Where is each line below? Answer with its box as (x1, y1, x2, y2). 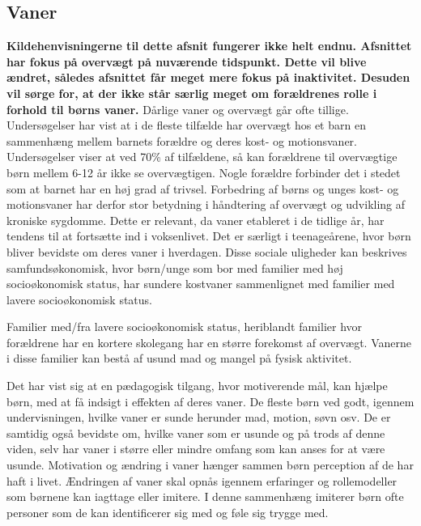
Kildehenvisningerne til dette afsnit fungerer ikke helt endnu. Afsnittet (6, 37, 412, 54)
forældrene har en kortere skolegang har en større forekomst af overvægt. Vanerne (6, 333, 411, 350)
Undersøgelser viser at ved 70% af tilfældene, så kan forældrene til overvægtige (6, 148, 398, 165)
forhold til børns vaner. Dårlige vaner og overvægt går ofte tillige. (6, 100, 349, 117)
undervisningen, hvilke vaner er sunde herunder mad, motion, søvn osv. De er (6, 409, 391, 426)
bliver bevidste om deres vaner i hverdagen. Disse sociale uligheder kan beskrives (6, 243, 407, 260)
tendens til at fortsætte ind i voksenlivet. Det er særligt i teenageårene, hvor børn (6, 227, 411, 244)
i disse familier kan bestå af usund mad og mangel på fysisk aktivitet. (6, 350, 352, 367)
